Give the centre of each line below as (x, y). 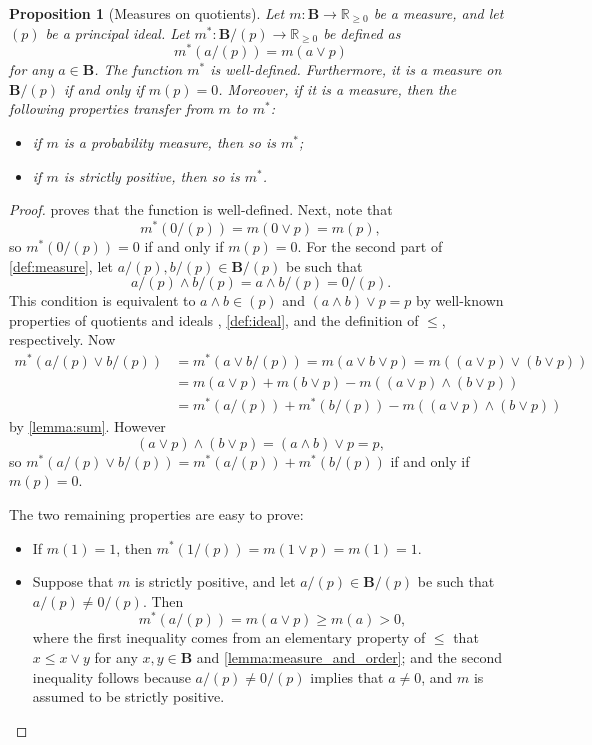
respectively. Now (62, 339)
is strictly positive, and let (215, 581)
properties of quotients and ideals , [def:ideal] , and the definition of (214, 319)
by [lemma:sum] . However (87, 426)
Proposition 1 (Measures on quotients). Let (147, 13)
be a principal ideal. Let (117, 32)
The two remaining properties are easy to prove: (156, 513)
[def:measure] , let (61, 265)
